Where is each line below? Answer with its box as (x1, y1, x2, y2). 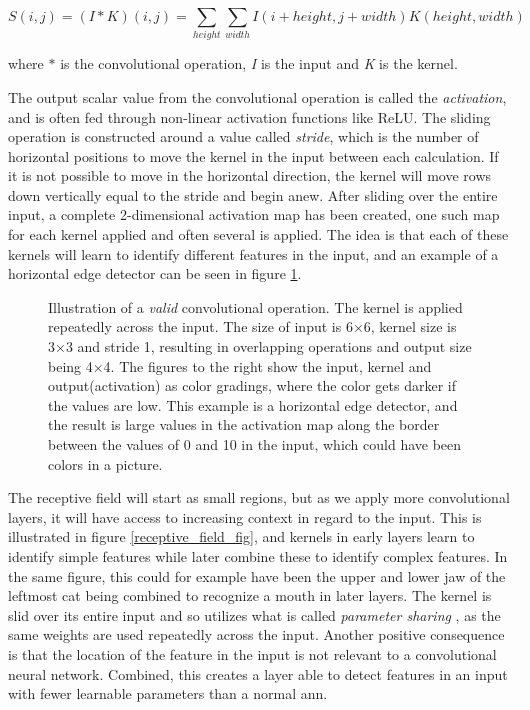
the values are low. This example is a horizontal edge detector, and (48, 394, 458, 415)
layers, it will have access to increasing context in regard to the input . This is (8, 506, 482, 527)
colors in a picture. (48, 453, 163, 474)
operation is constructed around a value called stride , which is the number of (8, 126, 479, 147)
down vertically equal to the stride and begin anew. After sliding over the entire (8, 184, 498, 205)
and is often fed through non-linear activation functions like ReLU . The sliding (8, 106, 491, 127)
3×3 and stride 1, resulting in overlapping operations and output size (48, 336, 472, 357)
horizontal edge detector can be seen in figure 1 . (8, 263, 302, 284)
